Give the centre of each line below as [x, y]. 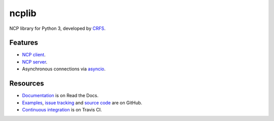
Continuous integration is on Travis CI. [62, 109]
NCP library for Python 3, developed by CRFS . [58, 28]
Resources [27, 84]
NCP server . [35, 62]
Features [24, 43]
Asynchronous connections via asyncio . [64, 69]
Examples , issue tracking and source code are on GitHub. [82, 103]
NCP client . [34, 55]
